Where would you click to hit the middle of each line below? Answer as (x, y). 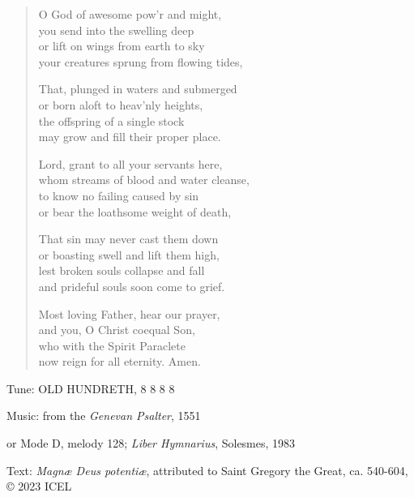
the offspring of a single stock (111, 120)
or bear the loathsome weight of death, (135, 211)
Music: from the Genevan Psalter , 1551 (104, 416)
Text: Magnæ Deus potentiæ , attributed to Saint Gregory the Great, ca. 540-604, (207, 470)
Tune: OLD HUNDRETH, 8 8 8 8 (91, 388)
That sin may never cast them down (128, 239)
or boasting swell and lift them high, (129, 254)
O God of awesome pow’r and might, (130, 14)
